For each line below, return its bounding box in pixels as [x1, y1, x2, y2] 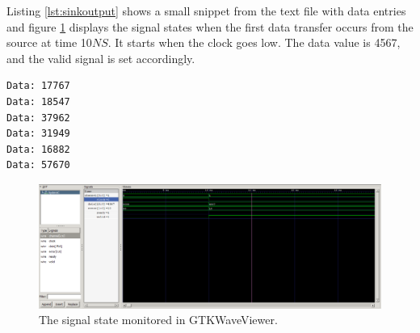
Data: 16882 [6, 143, 70, 155]
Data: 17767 [6, 80, 70, 92]
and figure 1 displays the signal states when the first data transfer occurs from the [6, 18, 414, 35]
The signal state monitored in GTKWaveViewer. [39, 311, 278, 328]
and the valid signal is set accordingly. [6, 49, 195, 66]
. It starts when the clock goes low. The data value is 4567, [107, 34, 401, 51]
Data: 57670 [6, 159, 70, 171]
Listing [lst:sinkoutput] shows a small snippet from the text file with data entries [6, 2, 406, 19]
